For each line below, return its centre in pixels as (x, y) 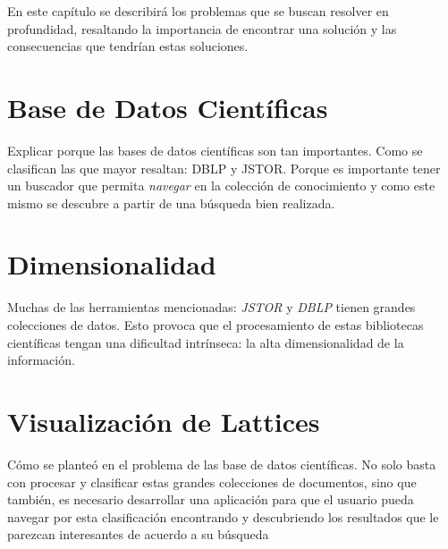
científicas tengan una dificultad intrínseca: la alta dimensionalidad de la (206, 342)
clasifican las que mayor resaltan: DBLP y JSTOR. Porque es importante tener (224, 168)
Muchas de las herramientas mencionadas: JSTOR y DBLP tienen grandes (211, 307)
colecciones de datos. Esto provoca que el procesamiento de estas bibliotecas (216, 325)
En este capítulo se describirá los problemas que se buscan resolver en (198, 11)
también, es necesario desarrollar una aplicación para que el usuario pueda (211, 499)
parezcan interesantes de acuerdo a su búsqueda (138, 534)
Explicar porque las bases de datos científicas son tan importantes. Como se (215, 150)
